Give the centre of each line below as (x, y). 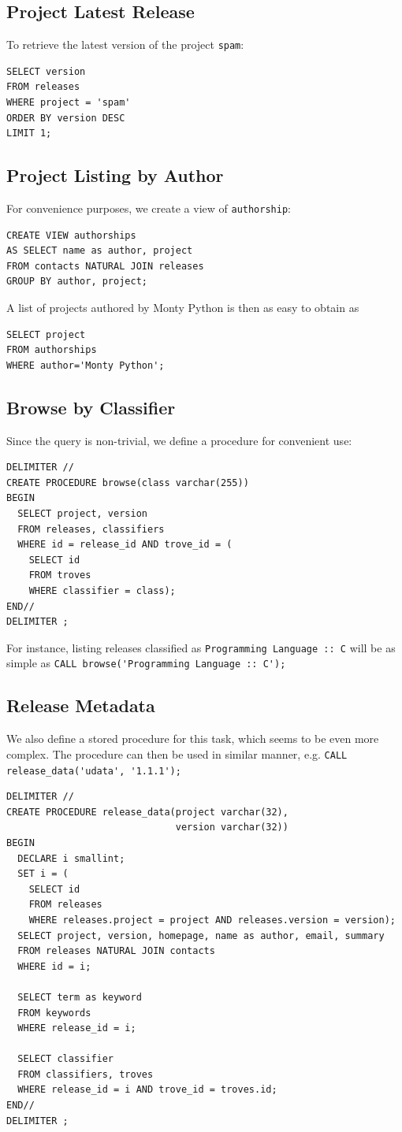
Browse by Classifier (91, 407)
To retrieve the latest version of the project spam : (125, 45)
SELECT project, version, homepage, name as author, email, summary (201, 935)
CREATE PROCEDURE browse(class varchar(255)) (128, 482)
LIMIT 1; (29, 134)
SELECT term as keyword (80, 997)
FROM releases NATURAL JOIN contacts (116, 951)
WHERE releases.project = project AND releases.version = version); (212, 920)
